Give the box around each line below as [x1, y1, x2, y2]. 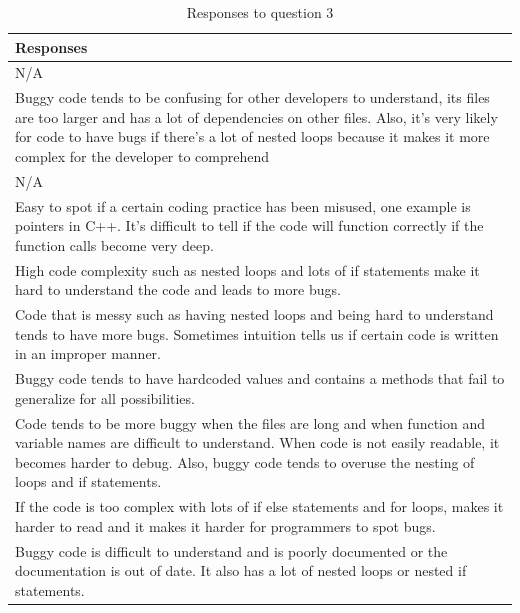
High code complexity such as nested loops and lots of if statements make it [15, 259, 480, 280]
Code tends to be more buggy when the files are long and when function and [15, 412, 486, 433]
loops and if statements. [15, 471, 162, 492]
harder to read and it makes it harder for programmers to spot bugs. [15, 515, 436, 536]
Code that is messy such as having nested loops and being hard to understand [15, 304, 494, 325]
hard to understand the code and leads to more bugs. [15, 279, 341, 300]
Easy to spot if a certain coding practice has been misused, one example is [15, 195, 471, 216]
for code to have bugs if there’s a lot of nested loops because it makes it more [15, 126, 490, 147]
